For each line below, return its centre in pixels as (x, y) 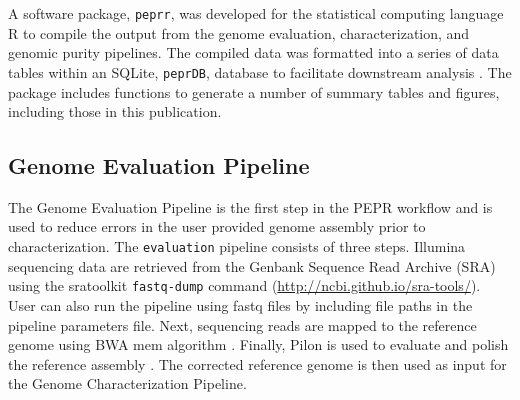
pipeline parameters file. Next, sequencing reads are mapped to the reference (242, 324)
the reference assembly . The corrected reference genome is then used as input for (257, 363)
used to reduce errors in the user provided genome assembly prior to (217, 226)
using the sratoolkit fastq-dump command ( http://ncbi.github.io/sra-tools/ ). (244, 285)
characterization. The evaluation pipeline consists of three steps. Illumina (237, 246)
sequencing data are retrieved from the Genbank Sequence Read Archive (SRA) (252, 265)
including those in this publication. (115, 111)
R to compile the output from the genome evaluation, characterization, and (239, 32)
